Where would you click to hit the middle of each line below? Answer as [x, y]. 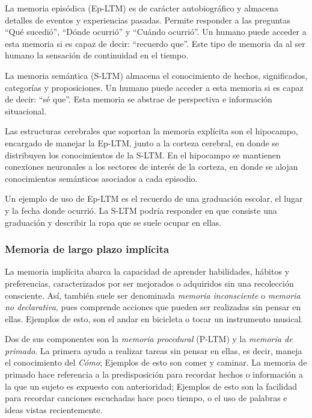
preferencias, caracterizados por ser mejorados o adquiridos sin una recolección [149, 283]
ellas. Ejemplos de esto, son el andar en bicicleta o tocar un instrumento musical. [154, 318]
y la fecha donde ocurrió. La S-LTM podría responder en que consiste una [141, 210]
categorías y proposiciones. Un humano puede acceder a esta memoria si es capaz [154, 87]
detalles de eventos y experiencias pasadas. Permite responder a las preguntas [148, 20]
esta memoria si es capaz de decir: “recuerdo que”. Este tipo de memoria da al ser [155, 43]
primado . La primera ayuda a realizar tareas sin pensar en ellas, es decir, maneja [154, 350]
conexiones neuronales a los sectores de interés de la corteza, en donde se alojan [151, 167]
